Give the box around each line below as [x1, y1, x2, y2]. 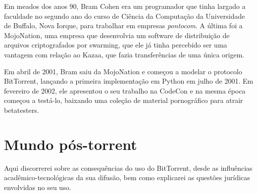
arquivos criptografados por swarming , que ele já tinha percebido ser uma [4, 40, 227, 50]
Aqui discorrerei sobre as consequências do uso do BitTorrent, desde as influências [4, 162, 253, 173]
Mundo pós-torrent [4, 134, 137, 154]
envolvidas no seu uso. [4, 182, 71, 192]
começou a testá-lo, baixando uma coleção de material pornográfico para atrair [4, 95, 243, 105]
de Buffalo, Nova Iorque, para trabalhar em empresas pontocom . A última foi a [4, 20, 243, 31]
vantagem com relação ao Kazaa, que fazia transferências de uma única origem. [4, 49, 245, 59]
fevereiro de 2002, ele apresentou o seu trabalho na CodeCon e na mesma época [4, 85, 246, 96]
